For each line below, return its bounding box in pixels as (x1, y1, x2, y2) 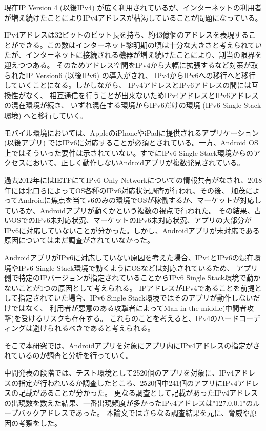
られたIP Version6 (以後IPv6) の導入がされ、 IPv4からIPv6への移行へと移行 (4, 69, 256, 80)
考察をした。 (18, 417, 62, 428)
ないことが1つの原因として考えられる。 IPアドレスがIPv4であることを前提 (4, 282, 255, 293)
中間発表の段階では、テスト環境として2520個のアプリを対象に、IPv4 (4, 367, 234, 378)
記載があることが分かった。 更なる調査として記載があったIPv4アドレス (18, 387, 258, 398)
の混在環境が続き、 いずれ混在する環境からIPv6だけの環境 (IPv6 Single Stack (4, 100, 261, 110)
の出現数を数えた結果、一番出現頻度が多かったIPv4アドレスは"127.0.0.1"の (4, 397, 253, 408)
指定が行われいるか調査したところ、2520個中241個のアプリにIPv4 (18, 377, 238, 388)
